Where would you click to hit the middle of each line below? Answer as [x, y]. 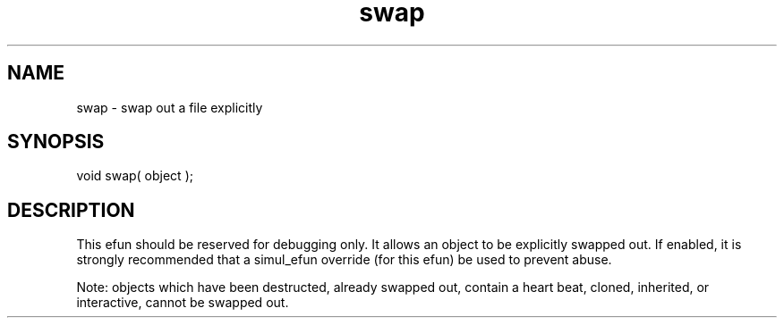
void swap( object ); [135, 176]
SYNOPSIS [56, 142]
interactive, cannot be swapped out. [183, 303]
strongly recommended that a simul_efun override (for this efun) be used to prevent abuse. [344, 260]
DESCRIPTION [71, 210]
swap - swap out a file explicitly [170, 107]
